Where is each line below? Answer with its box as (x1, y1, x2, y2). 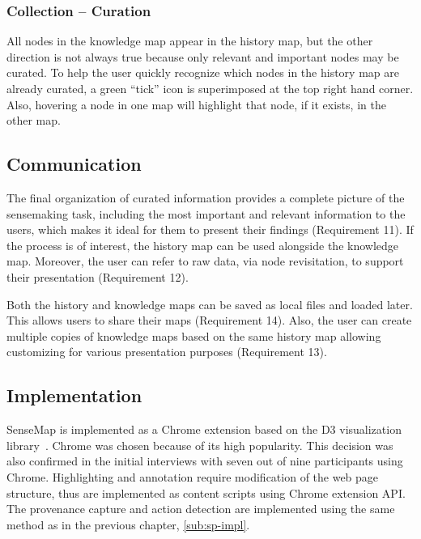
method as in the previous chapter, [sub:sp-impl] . (6, 516, 250, 533)
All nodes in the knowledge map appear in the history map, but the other (6, 32, 373, 49)
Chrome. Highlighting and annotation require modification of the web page (6, 468, 379, 485)
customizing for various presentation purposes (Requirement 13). (6, 343, 327, 360)
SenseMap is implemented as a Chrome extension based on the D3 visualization (6, 421, 402, 438)
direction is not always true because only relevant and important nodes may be (6, 48, 399, 65)
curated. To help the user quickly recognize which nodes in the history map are (6, 64, 399, 81)
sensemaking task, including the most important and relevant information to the (6, 205, 406, 222)
